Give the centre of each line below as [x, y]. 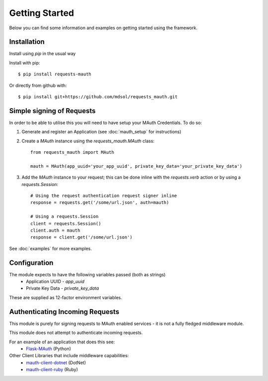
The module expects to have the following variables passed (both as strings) [87, 274]
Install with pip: [25, 63]
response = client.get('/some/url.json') [81, 237]
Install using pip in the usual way [42, 54]
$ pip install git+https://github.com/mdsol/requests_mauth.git [98, 97]
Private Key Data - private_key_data [63, 288]
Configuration [31, 263]
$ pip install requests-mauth [55, 74]
